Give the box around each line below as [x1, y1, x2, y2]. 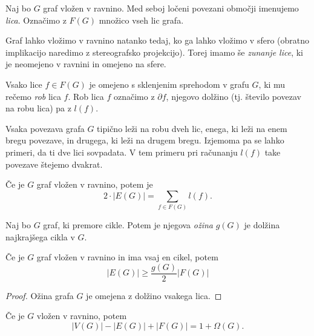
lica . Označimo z [5, 13, 67, 26]
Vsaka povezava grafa [5, 122, 85, 134]
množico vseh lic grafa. [99, 13, 184, 26]
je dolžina [244, 219, 280, 231]
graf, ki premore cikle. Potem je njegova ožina [43, 219, 213, 231]
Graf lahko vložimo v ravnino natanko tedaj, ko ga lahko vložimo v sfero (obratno [5, 34, 310, 47]
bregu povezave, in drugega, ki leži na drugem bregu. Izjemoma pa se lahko [5, 134, 284, 147]
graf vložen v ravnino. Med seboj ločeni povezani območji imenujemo [43, 2, 299, 14]
